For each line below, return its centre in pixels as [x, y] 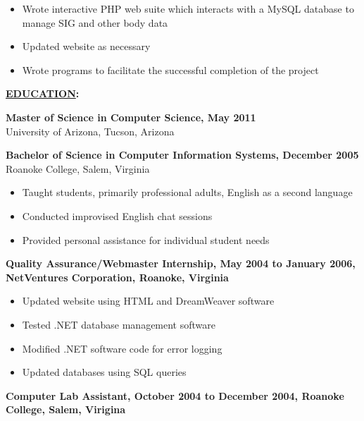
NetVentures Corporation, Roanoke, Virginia [117, 277]
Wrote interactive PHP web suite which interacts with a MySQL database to [188, 8]
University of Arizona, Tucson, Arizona [90, 131]
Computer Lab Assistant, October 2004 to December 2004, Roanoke [175, 395]
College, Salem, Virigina [66, 409]
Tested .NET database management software [119, 324]
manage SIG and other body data [95, 22]
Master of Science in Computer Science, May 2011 [131, 117]
